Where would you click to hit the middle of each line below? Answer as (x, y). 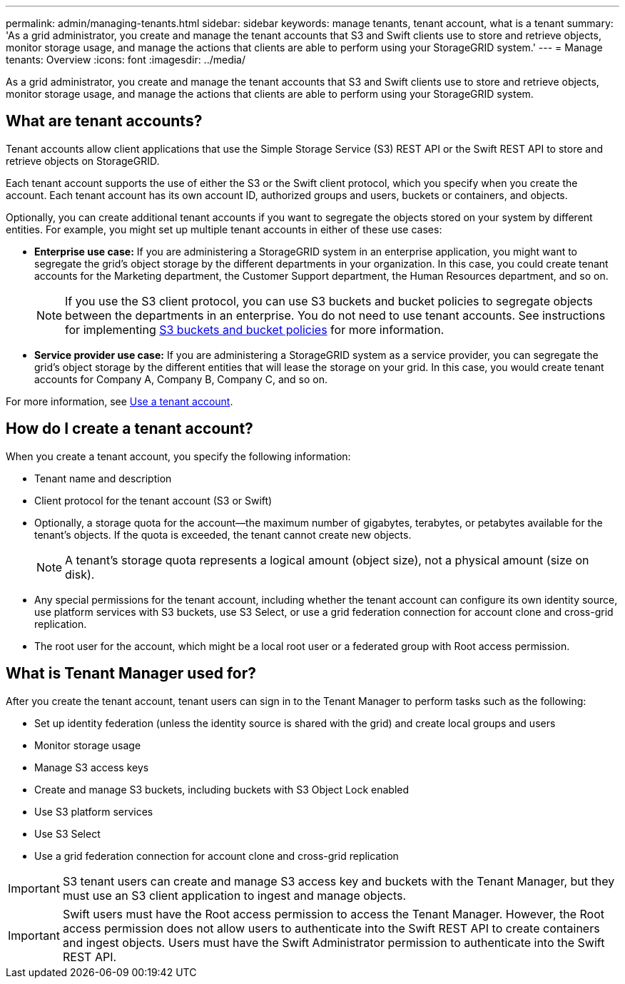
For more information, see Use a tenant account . (120, 401)
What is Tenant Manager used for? (131, 674)
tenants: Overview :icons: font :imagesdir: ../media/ (126, 60)
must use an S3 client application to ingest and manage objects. (234, 895)
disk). (80, 574)
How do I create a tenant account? (129, 429)
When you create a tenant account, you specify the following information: (178, 456)
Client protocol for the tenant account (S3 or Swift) (153, 500)
